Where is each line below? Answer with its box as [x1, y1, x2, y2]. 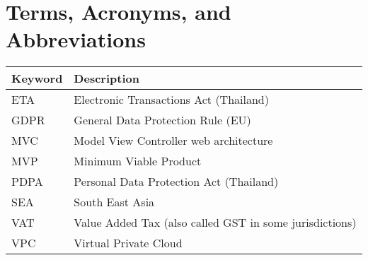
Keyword [11, 70, 63, 87]
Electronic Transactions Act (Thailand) [74, 91, 269, 108]
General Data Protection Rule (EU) [74, 112, 251, 129]
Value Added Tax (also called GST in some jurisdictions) [74, 214, 357, 231]
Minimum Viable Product [74, 153, 202, 170]
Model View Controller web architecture [74, 132, 273, 149]
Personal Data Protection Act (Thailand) [74, 173, 279, 190]
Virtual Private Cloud [74, 235, 183, 252]
